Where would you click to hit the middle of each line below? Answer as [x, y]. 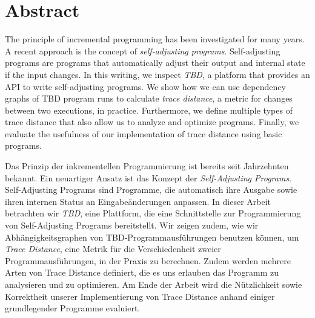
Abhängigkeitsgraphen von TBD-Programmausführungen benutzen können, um [152, 237]
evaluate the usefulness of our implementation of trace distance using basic [144, 133]
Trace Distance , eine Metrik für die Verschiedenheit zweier [113, 249]
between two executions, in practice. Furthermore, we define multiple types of [149, 110]
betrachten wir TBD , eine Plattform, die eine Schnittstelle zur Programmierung [153, 213]
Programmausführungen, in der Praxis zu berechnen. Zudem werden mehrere [148, 260]
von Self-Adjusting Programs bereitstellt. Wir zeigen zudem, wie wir [132, 225]
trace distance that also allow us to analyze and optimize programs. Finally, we [152, 122]
